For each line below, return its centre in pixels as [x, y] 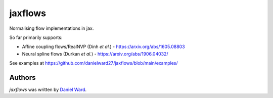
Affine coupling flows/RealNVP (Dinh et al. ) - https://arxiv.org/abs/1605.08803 [103, 47]
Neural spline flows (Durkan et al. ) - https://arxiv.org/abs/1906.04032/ [95, 54]
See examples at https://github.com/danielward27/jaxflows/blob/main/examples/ [94, 63]
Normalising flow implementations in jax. [52, 28]
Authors [22, 78]
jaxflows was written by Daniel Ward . [48, 90]
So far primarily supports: [36, 37]
